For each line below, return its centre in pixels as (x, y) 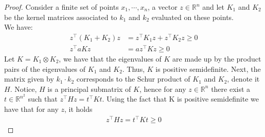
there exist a (231, 89)
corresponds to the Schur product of (133, 79)
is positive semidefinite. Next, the (208, 68)
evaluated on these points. (193, 17)
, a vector (163, 7)
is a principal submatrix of (89, 89)
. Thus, (134, 68)
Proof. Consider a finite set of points (61, 7)
